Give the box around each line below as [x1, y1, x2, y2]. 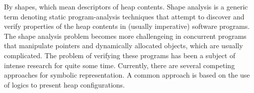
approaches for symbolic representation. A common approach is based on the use [4, 70, 250, 80]
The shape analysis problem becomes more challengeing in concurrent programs [4, 30, 247, 41]
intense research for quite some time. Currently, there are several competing [4, 60, 235, 70]
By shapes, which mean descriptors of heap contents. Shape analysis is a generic [4, 1, 248, 11]
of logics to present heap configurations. [4, 79, 125, 90]
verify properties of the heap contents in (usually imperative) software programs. [4, 21, 250, 31]
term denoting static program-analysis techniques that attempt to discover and [4, 11, 245, 21]
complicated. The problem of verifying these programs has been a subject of [4, 50, 236, 60]
